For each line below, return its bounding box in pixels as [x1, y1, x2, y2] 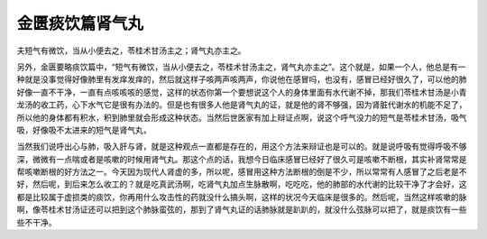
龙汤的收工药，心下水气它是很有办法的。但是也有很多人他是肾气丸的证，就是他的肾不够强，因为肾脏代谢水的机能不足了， [16, 99, 467, 110]
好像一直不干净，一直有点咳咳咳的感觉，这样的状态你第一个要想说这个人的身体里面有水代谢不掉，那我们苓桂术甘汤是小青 [16, 87, 467, 97]
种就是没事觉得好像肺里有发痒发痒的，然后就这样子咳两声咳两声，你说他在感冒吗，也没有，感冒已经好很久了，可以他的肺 [16, 74, 467, 85]
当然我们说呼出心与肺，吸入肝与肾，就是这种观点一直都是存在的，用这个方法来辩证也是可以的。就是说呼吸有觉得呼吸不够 [16, 141, 467, 152]
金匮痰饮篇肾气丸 [16, 14, 144, 33]
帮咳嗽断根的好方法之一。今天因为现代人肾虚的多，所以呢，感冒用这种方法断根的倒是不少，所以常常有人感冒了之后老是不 [16, 167, 467, 178]
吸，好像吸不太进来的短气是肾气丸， [16, 124, 152, 135]
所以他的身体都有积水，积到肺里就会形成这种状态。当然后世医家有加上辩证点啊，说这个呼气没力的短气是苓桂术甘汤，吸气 [16, 112, 467, 123]
